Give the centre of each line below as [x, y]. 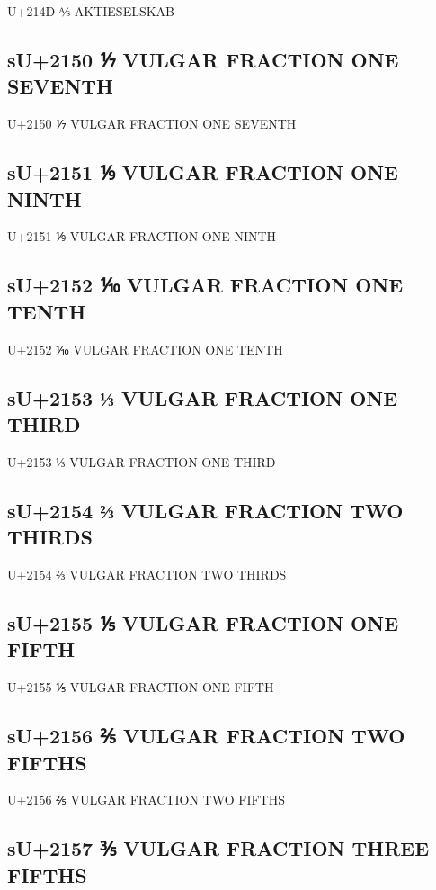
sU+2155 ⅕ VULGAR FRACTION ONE [203, 622]
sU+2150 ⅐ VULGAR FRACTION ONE [203, 59]
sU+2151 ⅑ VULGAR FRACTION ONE [203, 172]
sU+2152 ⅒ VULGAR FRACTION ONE [205, 285]
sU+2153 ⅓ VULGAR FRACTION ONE [203, 397]
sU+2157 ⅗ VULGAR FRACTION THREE [218, 848]
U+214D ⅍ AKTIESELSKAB [91, 11]
